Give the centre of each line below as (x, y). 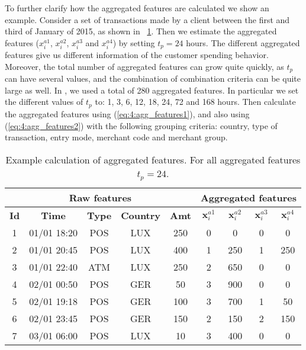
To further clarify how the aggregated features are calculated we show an (137, 8)
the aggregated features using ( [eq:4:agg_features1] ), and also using (127, 113)
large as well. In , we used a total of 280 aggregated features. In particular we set (152, 90)
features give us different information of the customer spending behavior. (137, 55)
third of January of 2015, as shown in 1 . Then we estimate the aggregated (141, 31)
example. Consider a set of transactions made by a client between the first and (147, 19)
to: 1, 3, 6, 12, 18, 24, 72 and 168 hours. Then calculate (195, 102)
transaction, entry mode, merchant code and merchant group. (116, 137)
